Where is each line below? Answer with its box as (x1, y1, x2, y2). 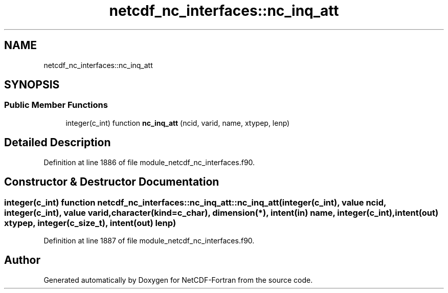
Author (4, 254, 40, 267)
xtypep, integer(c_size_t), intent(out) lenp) (4, 217, 176, 228)
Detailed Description (4, 136, 111, 149)
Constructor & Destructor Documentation (4, 175, 219, 189)
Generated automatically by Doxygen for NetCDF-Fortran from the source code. (43, 275, 313, 284)
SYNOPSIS (4, 78, 60, 92)
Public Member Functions (4, 100, 108, 110)
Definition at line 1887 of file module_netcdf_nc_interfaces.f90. (43, 236, 255, 245)
